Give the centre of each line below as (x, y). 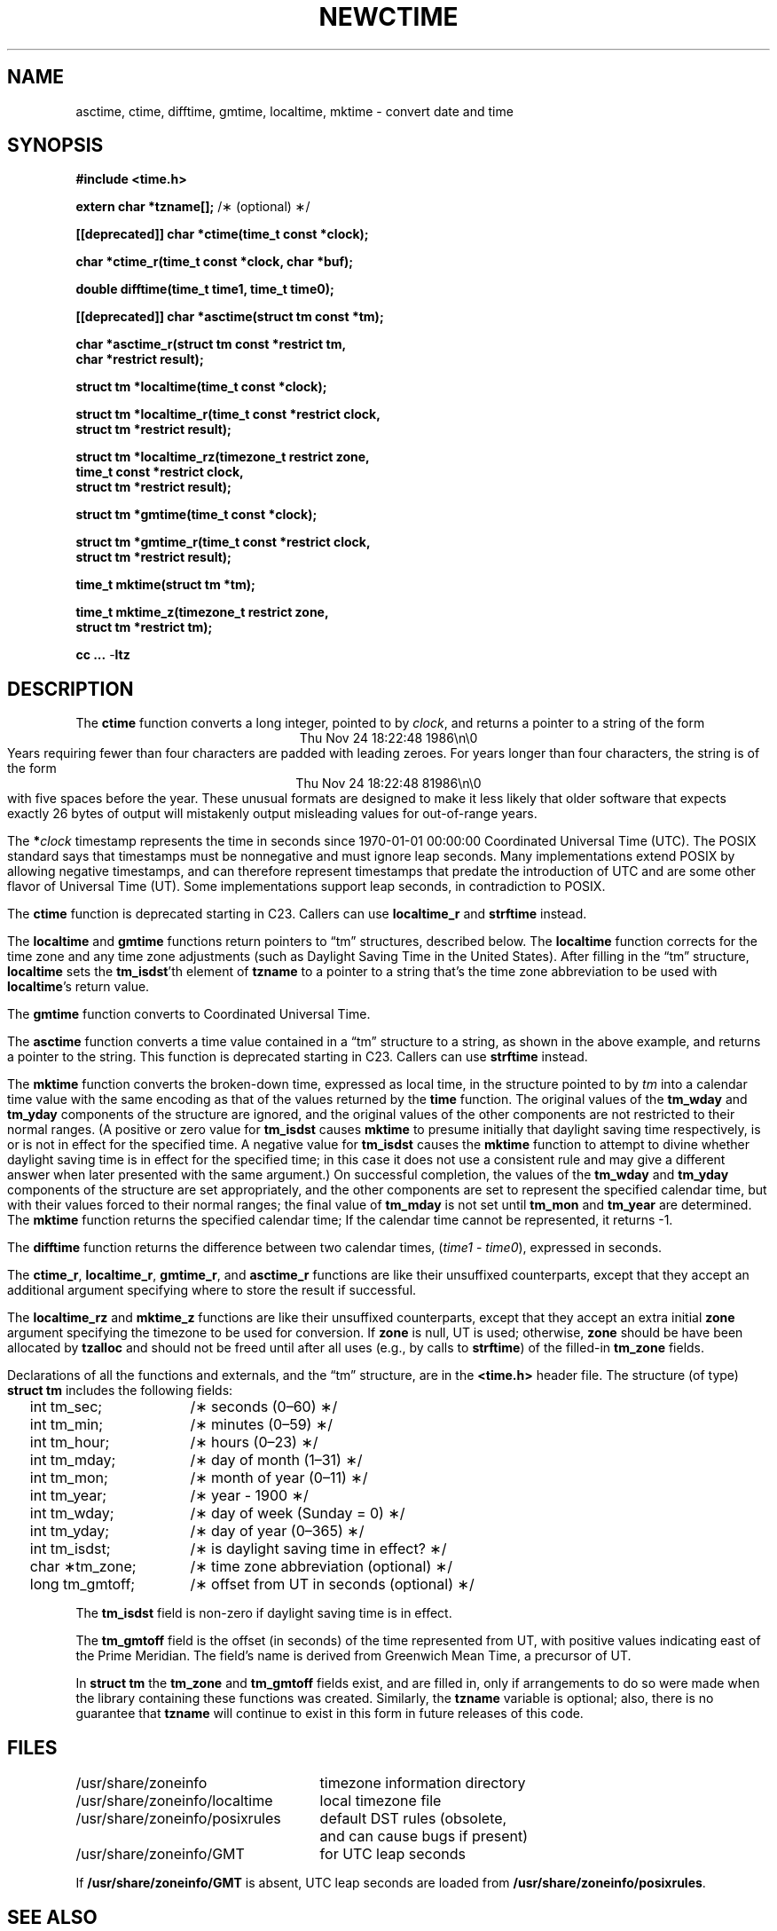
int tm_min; (67, 1425)
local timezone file (381, 1801)
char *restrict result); (140, 359)
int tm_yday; (70, 1531)
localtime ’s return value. (78, 987)
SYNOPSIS (55, 146)
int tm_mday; (73, 1460)
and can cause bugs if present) (424, 1836)
